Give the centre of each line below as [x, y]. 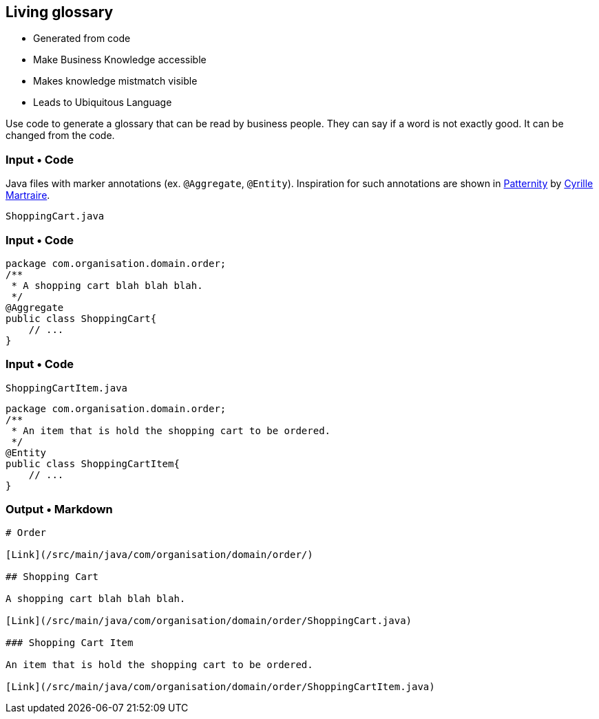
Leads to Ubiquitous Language [103, 103]
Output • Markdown [59, 509]
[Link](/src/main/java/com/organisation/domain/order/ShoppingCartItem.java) [220, 687]
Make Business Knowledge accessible [120, 60]
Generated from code [82, 39]
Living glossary [60, 12]
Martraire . [28, 195]
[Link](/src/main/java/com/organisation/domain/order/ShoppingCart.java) [209, 621]
